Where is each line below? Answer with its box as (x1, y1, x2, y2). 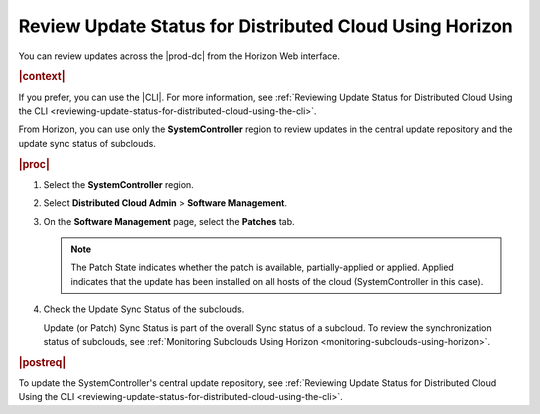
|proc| (18, 157, 50, 171)
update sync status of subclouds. (18, 137, 157, 149)
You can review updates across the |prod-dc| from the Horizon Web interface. (18, 50, 340, 62)
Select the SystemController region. (43, 178, 194, 190)
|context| (18, 70, 66, 84)
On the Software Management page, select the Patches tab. (43, 215, 295, 227)
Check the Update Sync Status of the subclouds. (43, 303, 245, 315)
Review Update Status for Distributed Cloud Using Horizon (18, 15, 514, 37)
